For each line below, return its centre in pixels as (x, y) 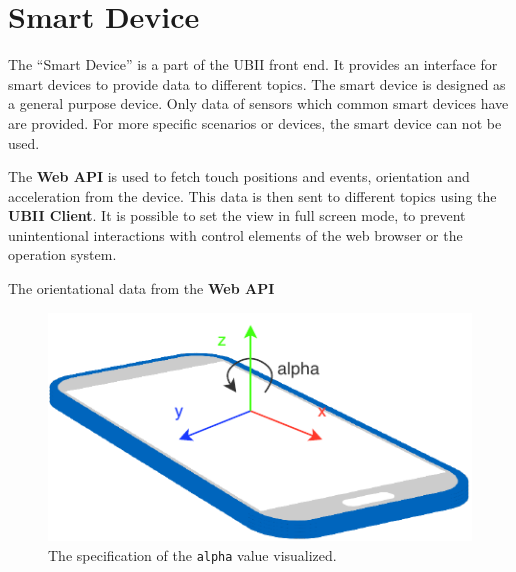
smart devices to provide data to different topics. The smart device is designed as (257, 83)
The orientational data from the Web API (141, 288)
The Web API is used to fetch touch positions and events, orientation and (239, 176)
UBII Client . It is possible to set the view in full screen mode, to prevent (237, 215)
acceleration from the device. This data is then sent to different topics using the (252, 195)
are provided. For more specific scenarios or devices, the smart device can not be (255, 122)
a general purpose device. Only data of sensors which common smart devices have (258, 103)
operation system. (62, 254)
